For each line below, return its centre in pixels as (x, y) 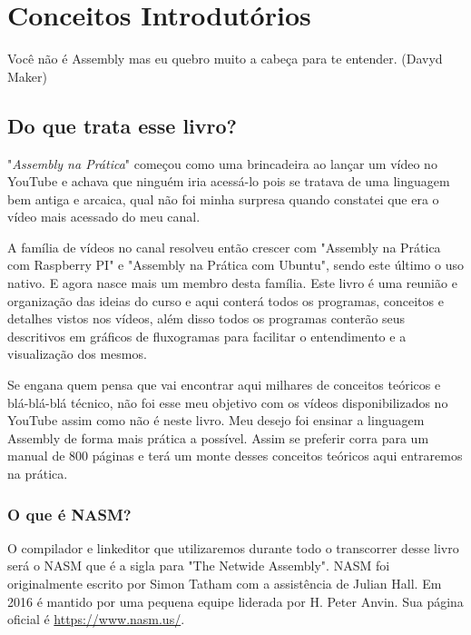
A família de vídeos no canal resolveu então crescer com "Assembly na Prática (224, 247)
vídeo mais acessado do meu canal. (104, 217)
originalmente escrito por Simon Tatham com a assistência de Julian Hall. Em (225, 584)
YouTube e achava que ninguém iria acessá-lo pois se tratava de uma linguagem (229, 181)
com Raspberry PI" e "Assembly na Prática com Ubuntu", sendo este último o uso (235, 265)
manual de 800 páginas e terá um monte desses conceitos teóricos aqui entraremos (235, 456)
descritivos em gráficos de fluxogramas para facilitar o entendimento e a (207, 336)
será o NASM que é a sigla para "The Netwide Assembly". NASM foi (199, 566)
